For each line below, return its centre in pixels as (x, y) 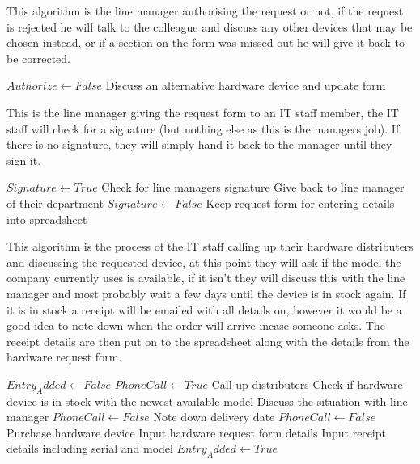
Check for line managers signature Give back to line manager (253, 187)
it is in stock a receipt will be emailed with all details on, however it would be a (204, 309)
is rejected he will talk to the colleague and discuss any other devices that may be (210, 26)
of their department (55, 202)
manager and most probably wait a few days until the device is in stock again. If (206, 293)
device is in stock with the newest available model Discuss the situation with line (207, 401)
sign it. (24, 160)
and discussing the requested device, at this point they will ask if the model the (204, 262)
